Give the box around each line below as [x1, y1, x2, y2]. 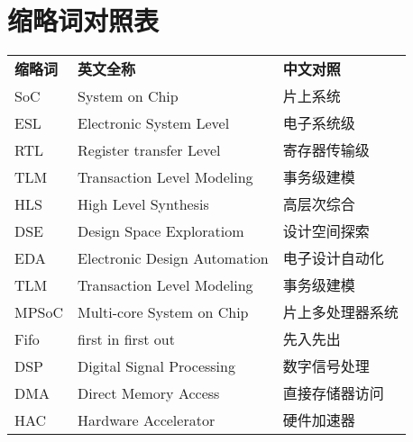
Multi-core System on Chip [78, 301, 249, 322]
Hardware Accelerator [78, 409, 216, 430]
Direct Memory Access [78, 382, 220, 403]
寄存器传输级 [282, 140, 370, 161]
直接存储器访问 [282, 383, 384, 404]
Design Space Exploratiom [78, 220, 244, 241]
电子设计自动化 [282, 248, 384, 269]
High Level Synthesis [78, 193, 209, 214]
